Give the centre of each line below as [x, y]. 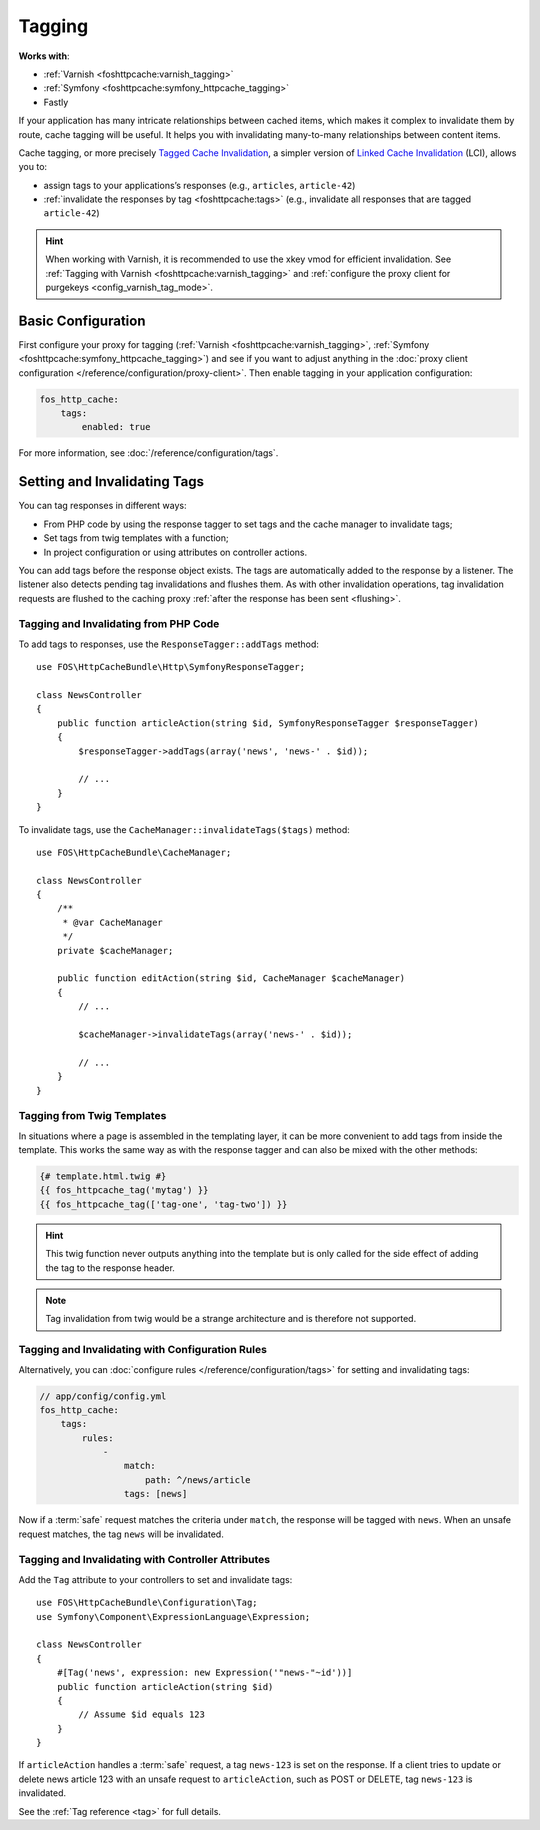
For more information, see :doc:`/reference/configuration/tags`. [148, 453]
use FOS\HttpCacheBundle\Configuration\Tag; [147, 1603]
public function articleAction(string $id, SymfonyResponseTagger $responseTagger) [268, 723]
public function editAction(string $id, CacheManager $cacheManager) [231, 978]
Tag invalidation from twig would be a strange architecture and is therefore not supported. [231, 1319]
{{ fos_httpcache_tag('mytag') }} [124, 1190]
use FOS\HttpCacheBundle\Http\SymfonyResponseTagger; [170, 667]
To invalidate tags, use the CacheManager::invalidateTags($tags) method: [184, 829]
